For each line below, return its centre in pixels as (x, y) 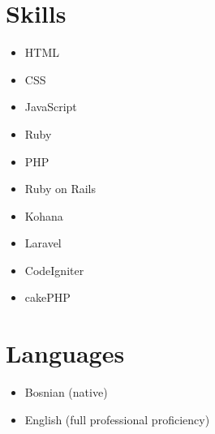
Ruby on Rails (60, 189)
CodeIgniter (54, 270)
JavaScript (51, 107)
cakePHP (47, 297)
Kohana (44, 215)
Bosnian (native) (66, 392)
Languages (65, 353)
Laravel (43, 243)
